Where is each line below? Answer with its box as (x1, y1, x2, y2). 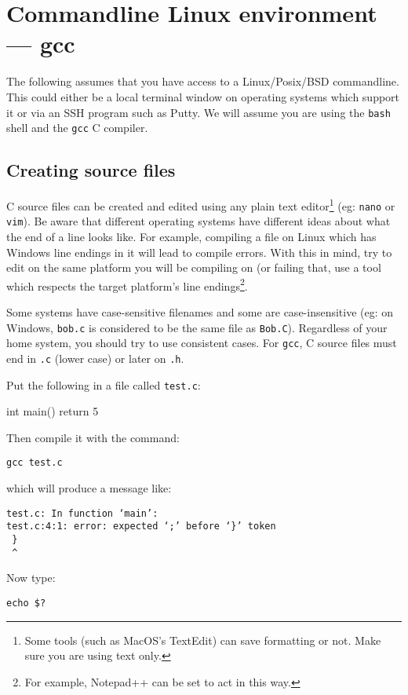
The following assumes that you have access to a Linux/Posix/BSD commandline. (6, 73, 399, 90)
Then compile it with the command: (6, 429, 180, 445)
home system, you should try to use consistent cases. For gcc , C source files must (6, 335, 397, 351)
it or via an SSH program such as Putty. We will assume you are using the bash (6, 104, 391, 120)
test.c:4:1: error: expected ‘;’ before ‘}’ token (6, 521, 276, 532)
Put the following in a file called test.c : (6, 376, 201, 393)
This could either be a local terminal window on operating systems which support (6, 88, 400, 104)
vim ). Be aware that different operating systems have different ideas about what (6, 213, 391, 229)
